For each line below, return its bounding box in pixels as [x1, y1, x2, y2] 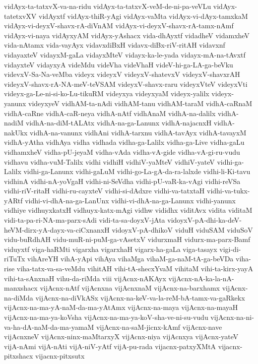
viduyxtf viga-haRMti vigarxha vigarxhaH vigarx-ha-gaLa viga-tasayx [4, 243, 217, 254]
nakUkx [4, 127, 28, 137]
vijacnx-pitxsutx [35, 351, 85, 361]
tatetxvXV [4, 10, 37, 21]
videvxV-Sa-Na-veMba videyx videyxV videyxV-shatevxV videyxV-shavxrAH [4, 69, 240, 79]
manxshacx [4, 283, 38, 293]
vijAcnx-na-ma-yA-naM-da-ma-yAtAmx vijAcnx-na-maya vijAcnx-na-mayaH [4, 302, 238, 312]
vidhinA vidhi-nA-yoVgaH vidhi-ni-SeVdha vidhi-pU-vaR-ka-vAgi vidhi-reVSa [4, 176, 241, 186]
